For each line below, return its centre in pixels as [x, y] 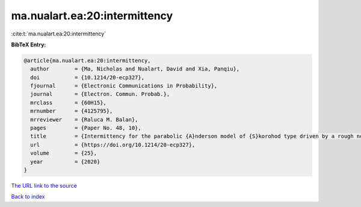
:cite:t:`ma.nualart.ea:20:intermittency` [59, 34]
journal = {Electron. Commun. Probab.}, [100, 94]
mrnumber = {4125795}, [72, 111]
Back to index [28, 197]
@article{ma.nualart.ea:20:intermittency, [87, 60]
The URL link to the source [44, 185]
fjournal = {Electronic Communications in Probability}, [124, 86]
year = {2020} [65, 162]
